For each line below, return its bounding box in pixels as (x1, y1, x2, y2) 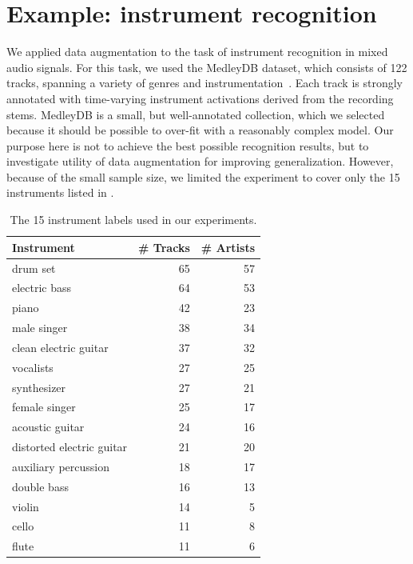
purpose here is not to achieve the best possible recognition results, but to (6, 137, 369, 154)
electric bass (12, 279, 72, 296)
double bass (12, 478, 69, 494)
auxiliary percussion (12, 458, 109, 474)
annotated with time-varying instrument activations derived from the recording (6, 90, 394, 106)
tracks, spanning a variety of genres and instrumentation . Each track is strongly (6, 74, 403, 91)
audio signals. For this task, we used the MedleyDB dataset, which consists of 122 (6, 58, 407, 75)
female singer (12, 398, 76, 415)
